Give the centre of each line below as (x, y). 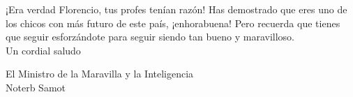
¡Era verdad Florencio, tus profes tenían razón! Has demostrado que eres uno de (176, 9)
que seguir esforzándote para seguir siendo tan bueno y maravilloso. (150, 37)
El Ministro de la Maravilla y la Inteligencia (100, 74)
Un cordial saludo (43, 50)
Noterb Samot (36, 87)
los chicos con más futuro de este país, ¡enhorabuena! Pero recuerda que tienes (173, 23)
